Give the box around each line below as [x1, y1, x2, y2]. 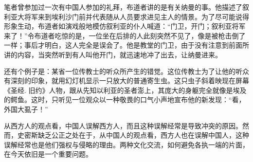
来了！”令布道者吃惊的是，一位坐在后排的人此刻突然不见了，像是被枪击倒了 [4, 30, 246, 40]
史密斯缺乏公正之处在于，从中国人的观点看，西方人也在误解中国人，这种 [17, 130, 249, 140]
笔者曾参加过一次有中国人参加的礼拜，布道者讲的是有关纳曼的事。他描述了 [4, 2, 242, 12]
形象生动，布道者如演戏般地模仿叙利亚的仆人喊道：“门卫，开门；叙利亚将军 [4, 21, 246, 31]
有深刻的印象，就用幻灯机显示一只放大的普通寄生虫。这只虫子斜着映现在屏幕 [4, 75, 249, 86]
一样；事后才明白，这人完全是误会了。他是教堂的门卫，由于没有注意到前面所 [4, 40, 249, 50]
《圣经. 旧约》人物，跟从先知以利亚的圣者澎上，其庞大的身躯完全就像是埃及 [4, 85, 247, 95]
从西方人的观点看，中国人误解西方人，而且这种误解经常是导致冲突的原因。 [4, 120, 242, 130]
